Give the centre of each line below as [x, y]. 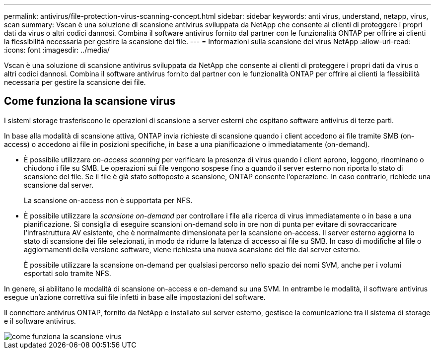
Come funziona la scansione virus [90, 101]
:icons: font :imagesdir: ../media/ [57, 50]
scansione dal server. [59, 185]
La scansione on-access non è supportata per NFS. [108, 200]
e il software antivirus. [40, 321]
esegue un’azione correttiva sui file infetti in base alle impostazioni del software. [135, 297]
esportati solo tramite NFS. [68, 273]
